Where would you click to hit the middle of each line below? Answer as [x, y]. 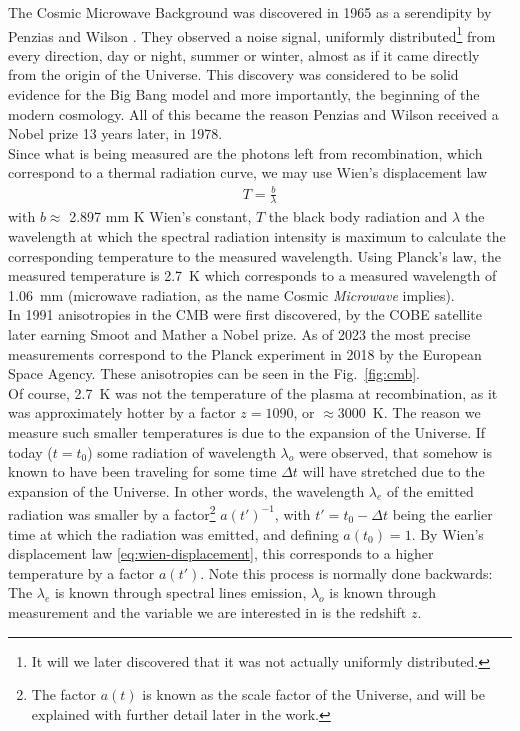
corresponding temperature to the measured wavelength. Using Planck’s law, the [255, 255]
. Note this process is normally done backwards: [346, 572]
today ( [30, 451]
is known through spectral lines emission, [180, 592]
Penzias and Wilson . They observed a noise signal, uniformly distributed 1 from [252, 34]
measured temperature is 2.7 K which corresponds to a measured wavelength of [252, 275]
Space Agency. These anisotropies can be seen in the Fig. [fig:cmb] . [214, 373]
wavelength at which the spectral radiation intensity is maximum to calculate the [257, 235]
